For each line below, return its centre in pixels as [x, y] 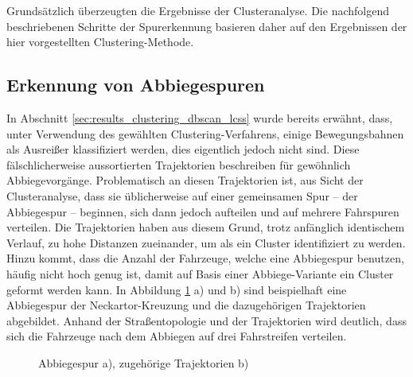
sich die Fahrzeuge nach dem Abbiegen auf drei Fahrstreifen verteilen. [177, 336]
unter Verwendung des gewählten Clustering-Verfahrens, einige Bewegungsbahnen [205, 133]
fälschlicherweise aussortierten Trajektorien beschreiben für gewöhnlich [179, 164]
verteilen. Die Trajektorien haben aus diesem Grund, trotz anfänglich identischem [206, 227]
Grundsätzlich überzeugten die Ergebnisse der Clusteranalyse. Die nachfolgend [198, 10]
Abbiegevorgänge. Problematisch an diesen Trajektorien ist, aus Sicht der [185, 180]
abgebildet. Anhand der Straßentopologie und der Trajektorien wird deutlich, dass [206, 320]
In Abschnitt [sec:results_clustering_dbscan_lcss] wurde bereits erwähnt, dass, [200, 117]
